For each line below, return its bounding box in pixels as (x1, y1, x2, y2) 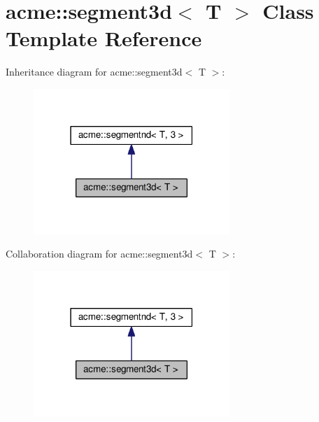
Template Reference (6, 24, 202, 52)
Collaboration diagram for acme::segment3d (6, 246, 193, 261)
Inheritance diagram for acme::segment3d (6, 64, 183, 79)
